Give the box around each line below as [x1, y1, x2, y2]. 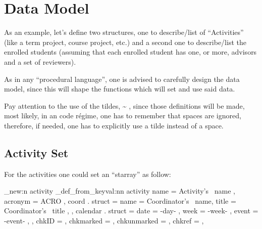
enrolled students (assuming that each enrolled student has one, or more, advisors [4, 47, 257, 57]
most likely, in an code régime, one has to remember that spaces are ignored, [4, 110, 241, 121]
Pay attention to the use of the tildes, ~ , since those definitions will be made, [4, 100, 245, 111]
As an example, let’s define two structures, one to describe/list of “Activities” [4, 27, 244, 37]
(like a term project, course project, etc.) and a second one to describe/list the [4, 36, 246, 47]
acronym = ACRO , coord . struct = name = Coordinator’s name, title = [4, 195, 236, 206]
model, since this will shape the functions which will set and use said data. [4, 83, 235, 94]
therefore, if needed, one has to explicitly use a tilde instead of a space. [4, 120, 224, 130]
